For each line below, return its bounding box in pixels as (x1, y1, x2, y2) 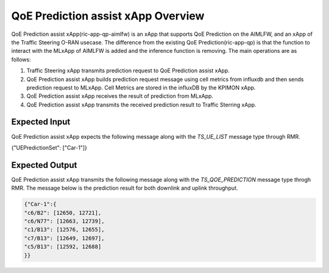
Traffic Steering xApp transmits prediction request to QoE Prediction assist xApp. (26, 67, 230, 74)
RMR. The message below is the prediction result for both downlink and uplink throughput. (11, 184, 238, 192)
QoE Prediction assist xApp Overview (11, 9, 205, 22)
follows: (11, 55, 31, 63)
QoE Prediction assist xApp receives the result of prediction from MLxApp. (26, 92, 213, 100)
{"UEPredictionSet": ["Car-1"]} (11, 143, 88, 151)
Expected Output (11, 160, 77, 170)
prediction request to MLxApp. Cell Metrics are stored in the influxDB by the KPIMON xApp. (26, 84, 256, 91)
